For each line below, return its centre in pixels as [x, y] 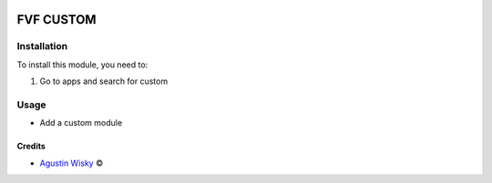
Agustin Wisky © [72, 163]
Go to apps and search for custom [104, 81]
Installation [42, 46]
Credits [31, 147]
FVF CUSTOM [56, 20]
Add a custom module [81, 123]
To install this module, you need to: [82, 65]
